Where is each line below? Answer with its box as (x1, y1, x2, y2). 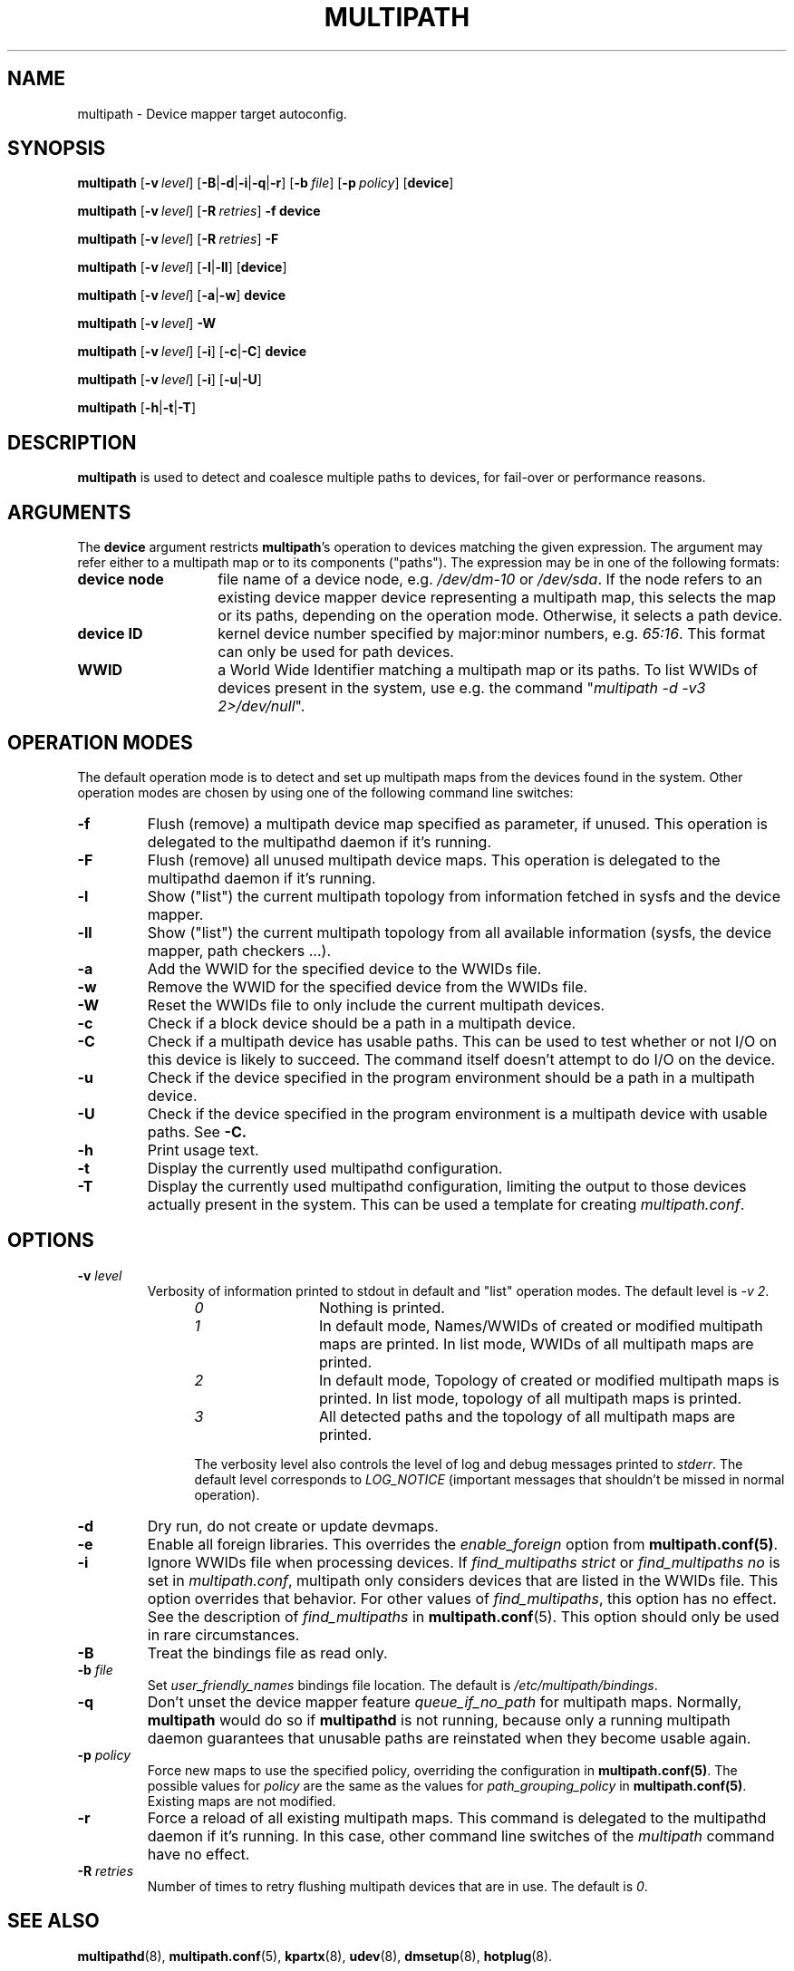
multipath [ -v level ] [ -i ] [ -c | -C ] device (77, 343, 307, 360)
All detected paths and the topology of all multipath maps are (318, 1406, 736, 1425)
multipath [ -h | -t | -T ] (77, 400, 197, 416)
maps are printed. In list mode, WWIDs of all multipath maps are (318, 1334, 754, 1353)
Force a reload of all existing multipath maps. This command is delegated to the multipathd (147, 1808, 767, 1827)
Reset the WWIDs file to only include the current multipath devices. (147, 995, 605, 1014)
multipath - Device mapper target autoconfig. (77, 105, 347, 121)
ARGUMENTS (7, 500, 131, 524)
